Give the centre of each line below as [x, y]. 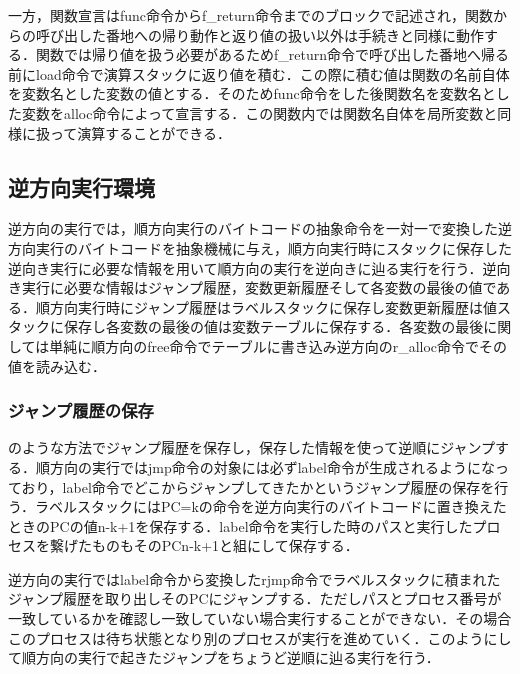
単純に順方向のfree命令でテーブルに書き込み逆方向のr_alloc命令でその [278, 345]
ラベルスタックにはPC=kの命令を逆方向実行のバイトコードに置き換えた [270, 506]
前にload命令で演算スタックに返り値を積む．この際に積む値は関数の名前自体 [259, 73]
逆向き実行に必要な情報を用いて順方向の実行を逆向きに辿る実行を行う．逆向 [259, 267]
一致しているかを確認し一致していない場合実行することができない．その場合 [260, 618]
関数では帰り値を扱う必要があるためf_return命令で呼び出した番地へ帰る [272, 54]
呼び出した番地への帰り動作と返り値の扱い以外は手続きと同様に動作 [259, 34]
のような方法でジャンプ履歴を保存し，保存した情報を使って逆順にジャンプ [252, 447]
